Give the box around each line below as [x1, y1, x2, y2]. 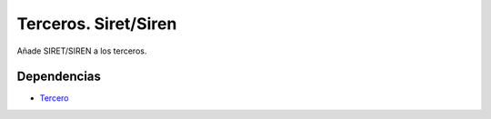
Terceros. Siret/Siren [16, 14, 177, 34]
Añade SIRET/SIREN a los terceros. [16, 45, 147, 56]
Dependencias [16, 69, 102, 84]
